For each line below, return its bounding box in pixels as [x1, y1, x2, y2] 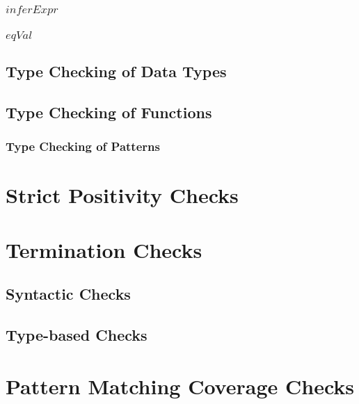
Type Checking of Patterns [6, 138, 160, 155]
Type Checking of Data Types [6, 60, 227, 82]
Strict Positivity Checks [6, 181, 239, 209]
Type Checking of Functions [6, 102, 212, 123]
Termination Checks [6, 235, 202, 264]
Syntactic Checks [6, 283, 131, 305]
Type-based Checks [6, 324, 147, 346]
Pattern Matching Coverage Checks [6, 371, 355, 400]
